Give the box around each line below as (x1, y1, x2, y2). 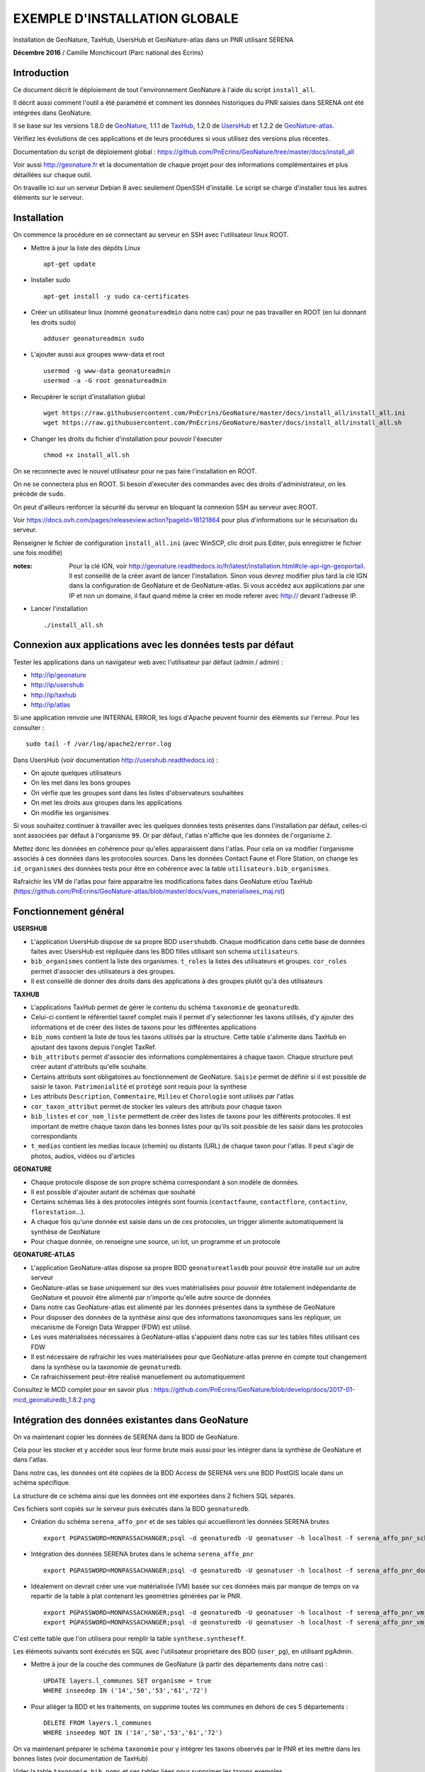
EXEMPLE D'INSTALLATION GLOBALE (13, 11, 239, 26)
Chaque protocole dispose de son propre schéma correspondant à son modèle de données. (30, 1177, 300, 1187)
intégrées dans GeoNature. (13, 108, 92, 117)
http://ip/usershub (30, 680, 84, 689)
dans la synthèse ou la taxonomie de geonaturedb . (30, 1362, 183, 1371)
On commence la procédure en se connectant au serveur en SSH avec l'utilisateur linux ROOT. (13, 230, 289, 239)
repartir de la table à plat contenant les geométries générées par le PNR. (30, 1592, 242, 1600)
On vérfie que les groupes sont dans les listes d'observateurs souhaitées (30, 788, 244, 797)
